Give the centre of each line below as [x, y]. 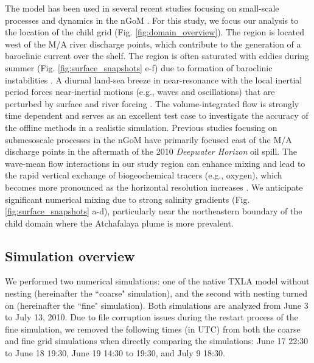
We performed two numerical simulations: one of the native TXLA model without [157, 281]
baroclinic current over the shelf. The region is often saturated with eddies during [157, 56]
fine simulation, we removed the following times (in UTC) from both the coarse [153, 329]
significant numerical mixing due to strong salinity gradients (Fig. [127, 199]
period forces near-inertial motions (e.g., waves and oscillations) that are [140, 92]
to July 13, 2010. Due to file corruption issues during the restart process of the [152, 317]
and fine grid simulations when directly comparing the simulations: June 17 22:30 [157, 341]
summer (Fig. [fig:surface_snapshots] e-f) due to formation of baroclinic [139, 67]
